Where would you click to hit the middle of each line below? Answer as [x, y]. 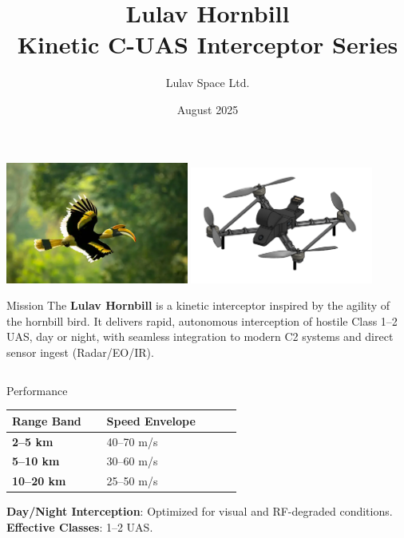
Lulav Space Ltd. [208, 83]
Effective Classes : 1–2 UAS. [80, 526]
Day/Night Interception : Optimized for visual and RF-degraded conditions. [200, 511]
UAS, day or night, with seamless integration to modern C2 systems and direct [200, 336]
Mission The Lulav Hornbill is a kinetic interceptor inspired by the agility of [198, 305]
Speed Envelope [151, 420]
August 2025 [208, 109]
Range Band [47, 420]
